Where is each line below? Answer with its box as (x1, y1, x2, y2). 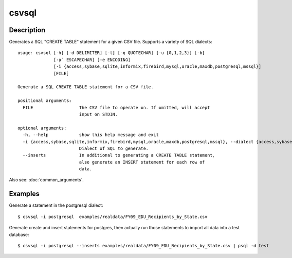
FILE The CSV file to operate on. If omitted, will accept (22, 105, 210, 110)
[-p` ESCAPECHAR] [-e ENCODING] (54, 57, 131, 62)
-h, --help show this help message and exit (22, 132, 159, 138)
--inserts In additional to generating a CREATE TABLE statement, (22, 153, 216, 158)
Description (9, 26, 46, 34)
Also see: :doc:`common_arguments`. (9, 177, 84, 183)
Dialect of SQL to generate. (79, 145, 148, 151)
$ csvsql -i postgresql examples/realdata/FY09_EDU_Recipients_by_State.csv (18, 214, 208, 219)
